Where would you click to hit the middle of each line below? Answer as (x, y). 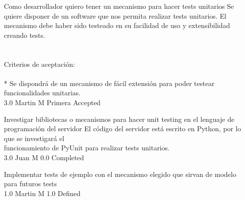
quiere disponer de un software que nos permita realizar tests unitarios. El (115, 15)
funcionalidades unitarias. (42, 93)
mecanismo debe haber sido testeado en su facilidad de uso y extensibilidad (117, 25)
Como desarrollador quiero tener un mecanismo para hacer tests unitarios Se (119, 6)
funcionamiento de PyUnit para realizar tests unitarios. (87, 148)
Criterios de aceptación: (39, 64)
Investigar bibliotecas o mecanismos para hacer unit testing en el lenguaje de (119, 119)
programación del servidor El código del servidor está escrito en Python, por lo (122, 129)
